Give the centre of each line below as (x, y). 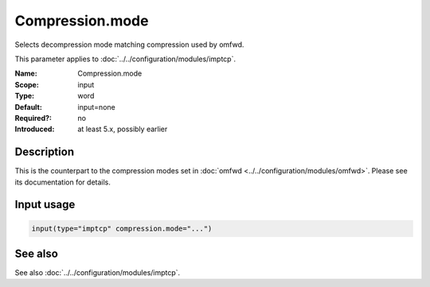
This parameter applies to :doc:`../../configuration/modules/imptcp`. (125, 59)
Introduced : (35, 129)
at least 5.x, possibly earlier (123, 129)
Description (45, 152)
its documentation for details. (63, 182)
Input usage (45, 205)
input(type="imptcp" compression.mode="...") (122, 228)
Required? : (33, 118)
